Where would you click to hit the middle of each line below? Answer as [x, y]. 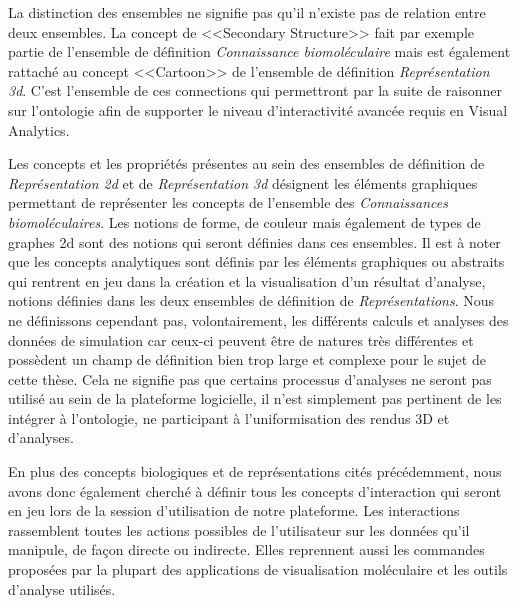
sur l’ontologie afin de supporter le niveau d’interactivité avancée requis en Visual [258, 109]
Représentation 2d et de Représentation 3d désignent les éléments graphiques [243, 182]
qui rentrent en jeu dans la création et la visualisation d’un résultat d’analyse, [247, 280]
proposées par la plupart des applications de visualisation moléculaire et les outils [258, 569]
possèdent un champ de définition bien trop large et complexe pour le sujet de [247, 359]
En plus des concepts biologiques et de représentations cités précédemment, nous [255, 471]
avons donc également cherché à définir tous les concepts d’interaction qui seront [255, 490]
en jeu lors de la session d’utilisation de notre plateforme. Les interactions [234, 510]
